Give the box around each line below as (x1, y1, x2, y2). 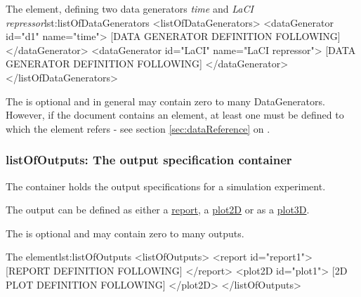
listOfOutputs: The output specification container (6, 151, 292, 169)
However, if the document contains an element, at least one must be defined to (6, 107, 344, 122)
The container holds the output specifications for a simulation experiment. (6, 178, 326, 193)
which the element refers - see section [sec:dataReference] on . (6, 121, 270, 136)
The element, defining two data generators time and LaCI (6, 1, 254, 15)
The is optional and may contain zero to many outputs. (6, 225, 244, 240)
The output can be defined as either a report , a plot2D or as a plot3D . (6, 202, 310, 217)
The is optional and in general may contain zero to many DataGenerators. (6, 93, 325, 108)
